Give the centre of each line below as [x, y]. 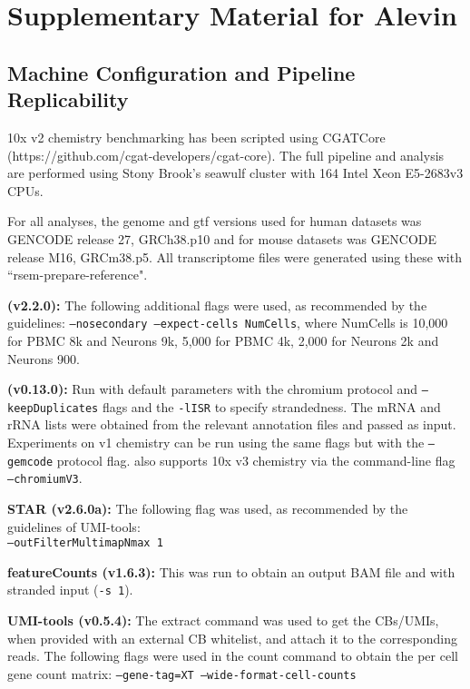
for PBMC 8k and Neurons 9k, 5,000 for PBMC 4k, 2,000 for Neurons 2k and [223, 340]
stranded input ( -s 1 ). [70, 590]
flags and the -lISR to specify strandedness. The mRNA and [271, 406]
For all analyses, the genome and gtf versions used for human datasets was [215, 221]
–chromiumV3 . [45, 478]
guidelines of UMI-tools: [74, 526]
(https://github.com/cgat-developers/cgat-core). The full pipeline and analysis [226, 155]
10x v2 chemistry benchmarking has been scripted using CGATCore [196, 137]
